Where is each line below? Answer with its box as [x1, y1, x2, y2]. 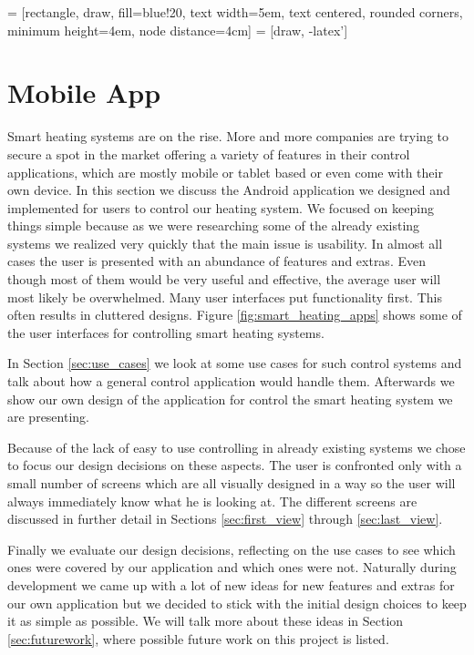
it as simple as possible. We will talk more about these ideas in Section [7, 611, 404, 630]
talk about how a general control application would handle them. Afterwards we [7, 372, 455, 391]
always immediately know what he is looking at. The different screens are [7, 491, 417, 510]
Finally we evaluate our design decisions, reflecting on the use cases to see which [7, 539, 456, 558]
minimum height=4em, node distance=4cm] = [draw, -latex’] [7, 20, 348, 39]
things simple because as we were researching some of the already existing [7, 216, 420, 235]
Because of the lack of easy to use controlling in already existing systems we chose [7, 437, 466, 456]
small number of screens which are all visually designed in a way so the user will [7, 474, 456, 492]
